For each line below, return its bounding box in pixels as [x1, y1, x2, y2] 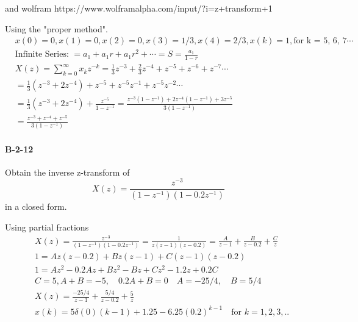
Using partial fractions [5, 220, 89, 233]
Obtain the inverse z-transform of [5, 165, 130, 178]
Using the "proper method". [5, 22, 108, 35]
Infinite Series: [15, 50, 69, 59]
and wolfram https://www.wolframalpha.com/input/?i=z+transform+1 [5, 2, 273, 14]
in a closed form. [5, 200, 67, 213]
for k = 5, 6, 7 [293, 37, 347, 46]
